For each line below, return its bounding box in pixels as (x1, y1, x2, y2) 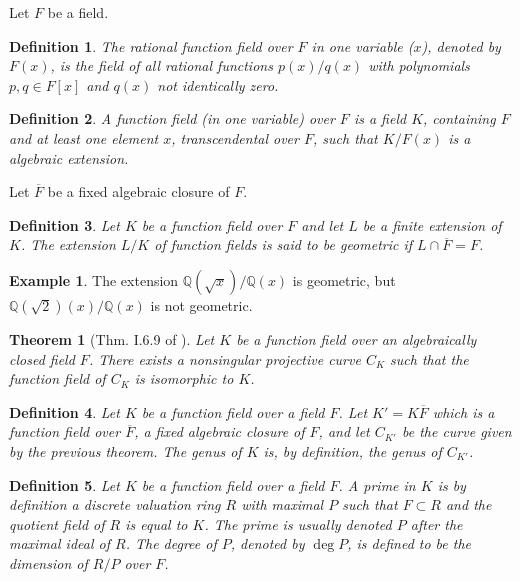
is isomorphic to (134, 368, 234, 389)
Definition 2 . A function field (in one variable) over (9, 108, 335, 129)
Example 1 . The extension (9, 269, 179, 290)
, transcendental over (171, 127, 299, 148)
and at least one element (9, 127, 159, 148)
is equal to (125, 513, 188, 534)
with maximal (241, 494, 324, 515)
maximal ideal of (9, 533, 110, 554)
